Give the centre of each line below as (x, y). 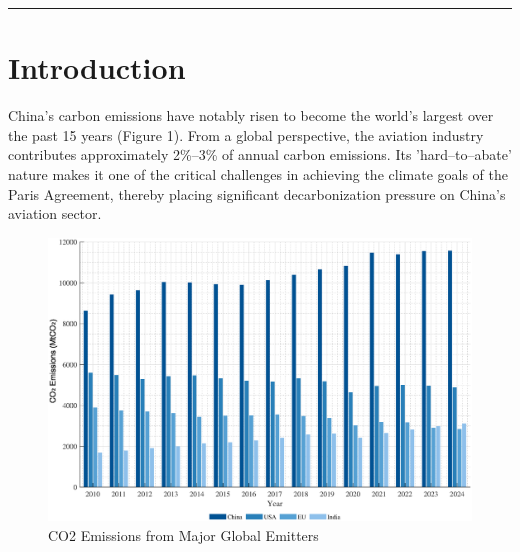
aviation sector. (55, 213)
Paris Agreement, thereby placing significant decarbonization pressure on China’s (257, 193)
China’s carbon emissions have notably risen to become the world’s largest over (251, 115)
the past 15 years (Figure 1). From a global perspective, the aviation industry (246, 134)
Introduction (97, 67)
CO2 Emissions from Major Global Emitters (183, 534)
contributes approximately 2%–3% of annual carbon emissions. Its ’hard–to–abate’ (260, 154)
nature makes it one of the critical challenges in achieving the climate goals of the (258, 173)
